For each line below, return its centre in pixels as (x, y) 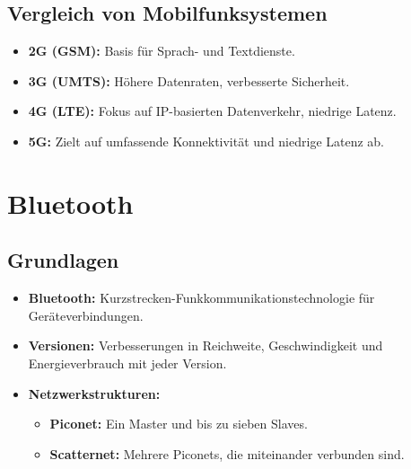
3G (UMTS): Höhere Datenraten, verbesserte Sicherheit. (189, 80)
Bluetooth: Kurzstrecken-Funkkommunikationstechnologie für (201, 298)
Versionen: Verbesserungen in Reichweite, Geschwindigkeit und (205, 345)
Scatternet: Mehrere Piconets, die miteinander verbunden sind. (227, 453)
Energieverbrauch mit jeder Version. (127, 363)
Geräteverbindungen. (86, 315)
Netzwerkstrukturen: (94, 393)
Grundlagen (63, 260)
